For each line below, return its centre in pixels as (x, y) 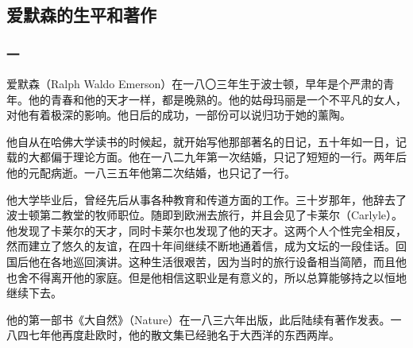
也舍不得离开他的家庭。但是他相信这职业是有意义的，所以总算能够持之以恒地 (206, 277)
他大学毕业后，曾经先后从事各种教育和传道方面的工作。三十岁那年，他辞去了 (206, 199)
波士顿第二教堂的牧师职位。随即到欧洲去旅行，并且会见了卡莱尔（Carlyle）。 (205, 215)
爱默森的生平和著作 (81, 15)
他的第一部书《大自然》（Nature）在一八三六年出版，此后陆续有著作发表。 (199, 319)
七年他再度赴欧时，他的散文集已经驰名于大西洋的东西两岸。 (184, 335)
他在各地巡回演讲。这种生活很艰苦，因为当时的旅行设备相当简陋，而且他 (217, 261)
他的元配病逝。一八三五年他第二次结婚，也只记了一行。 (151, 172)
